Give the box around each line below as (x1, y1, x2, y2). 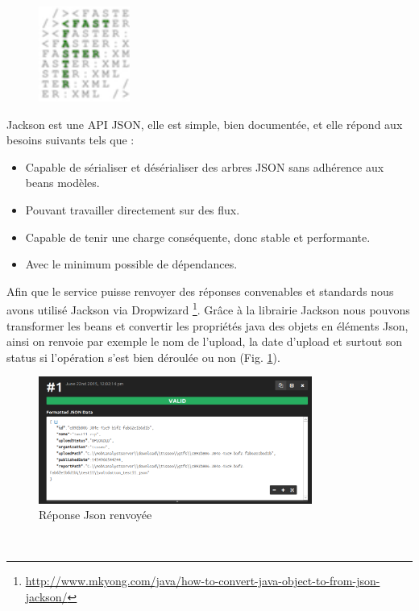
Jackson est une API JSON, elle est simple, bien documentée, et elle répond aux (6, 115, 403, 132)
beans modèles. (25, 174, 100, 191)
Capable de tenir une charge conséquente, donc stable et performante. (25, 228, 371, 245)
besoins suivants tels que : (6, 131, 135, 148)
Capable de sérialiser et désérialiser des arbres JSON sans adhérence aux (25, 158, 384, 175)
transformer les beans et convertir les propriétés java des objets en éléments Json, (6, 317, 409, 334)
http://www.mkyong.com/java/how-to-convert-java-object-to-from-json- (25, 572, 380, 589)
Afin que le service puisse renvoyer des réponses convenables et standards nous (6, 282, 394, 299)
